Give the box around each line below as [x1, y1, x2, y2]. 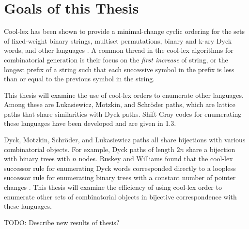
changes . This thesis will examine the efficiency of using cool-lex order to [4, 182, 222, 192]
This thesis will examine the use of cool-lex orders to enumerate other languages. [4, 90, 244, 100]
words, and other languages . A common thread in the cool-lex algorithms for [4, 45, 233, 55]
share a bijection [186, 144, 235, 154]
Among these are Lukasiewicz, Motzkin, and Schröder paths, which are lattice [4, 99, 235, 109]
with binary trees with [4, 153, 70, 164]
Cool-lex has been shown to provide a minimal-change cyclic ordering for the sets [4, 26, 245, 36]
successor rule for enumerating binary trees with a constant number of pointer [4, 172, 236, 183]
